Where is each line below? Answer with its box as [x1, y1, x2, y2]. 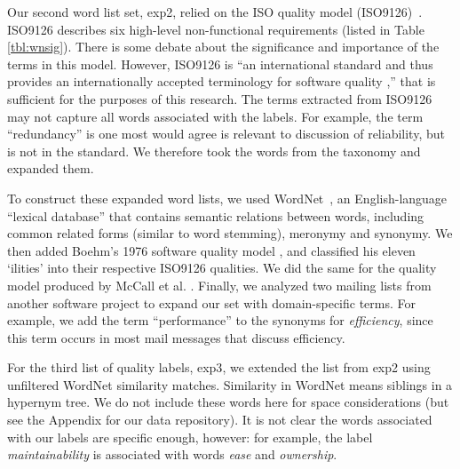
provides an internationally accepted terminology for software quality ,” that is [7, 72, 436, 91]
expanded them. [7, 159, 94, 178]
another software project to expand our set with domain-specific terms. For [7, 293, 416, 312]
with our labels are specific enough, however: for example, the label [7, 427, 373, 446]
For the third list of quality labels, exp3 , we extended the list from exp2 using [7, 358, 431, 377]
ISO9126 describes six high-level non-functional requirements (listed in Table [7, 20, 424, 38]
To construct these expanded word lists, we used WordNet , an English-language [7, 188, 448, 207]
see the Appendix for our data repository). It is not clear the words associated [7, 410, 432, 429]
